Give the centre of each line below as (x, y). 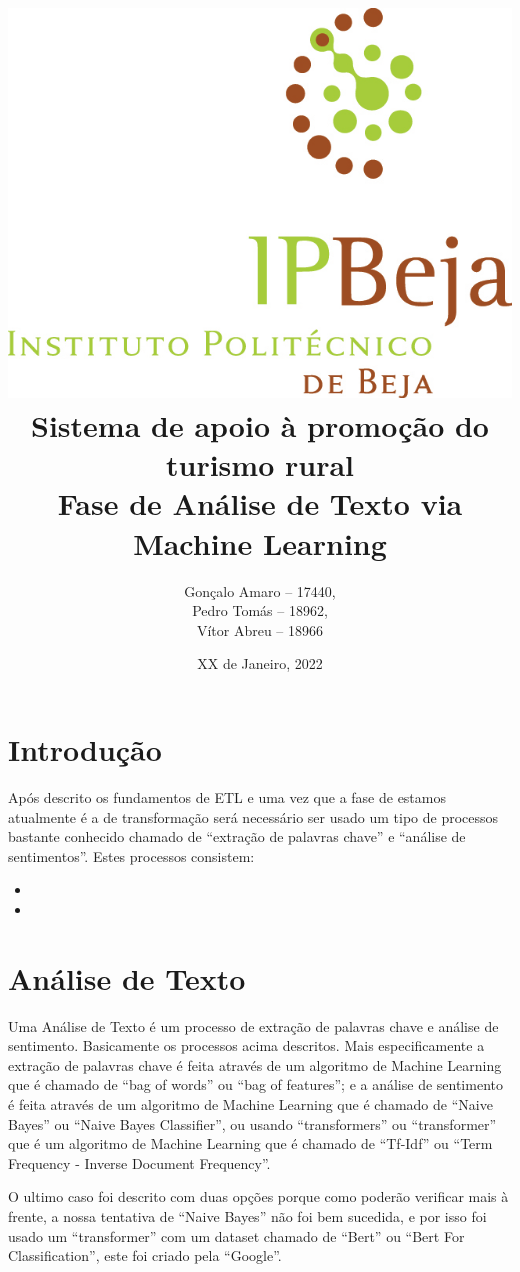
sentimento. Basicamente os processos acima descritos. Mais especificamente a (246, 1045)
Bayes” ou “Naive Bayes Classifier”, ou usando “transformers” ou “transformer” (252, 1123)
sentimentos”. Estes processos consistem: (131, 855)
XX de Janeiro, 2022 (260, 663)
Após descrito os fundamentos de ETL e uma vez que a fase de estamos (227, 796)
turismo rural (260, 464)
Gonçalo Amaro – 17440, (260, 590)
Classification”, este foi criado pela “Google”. (145, 1255)
